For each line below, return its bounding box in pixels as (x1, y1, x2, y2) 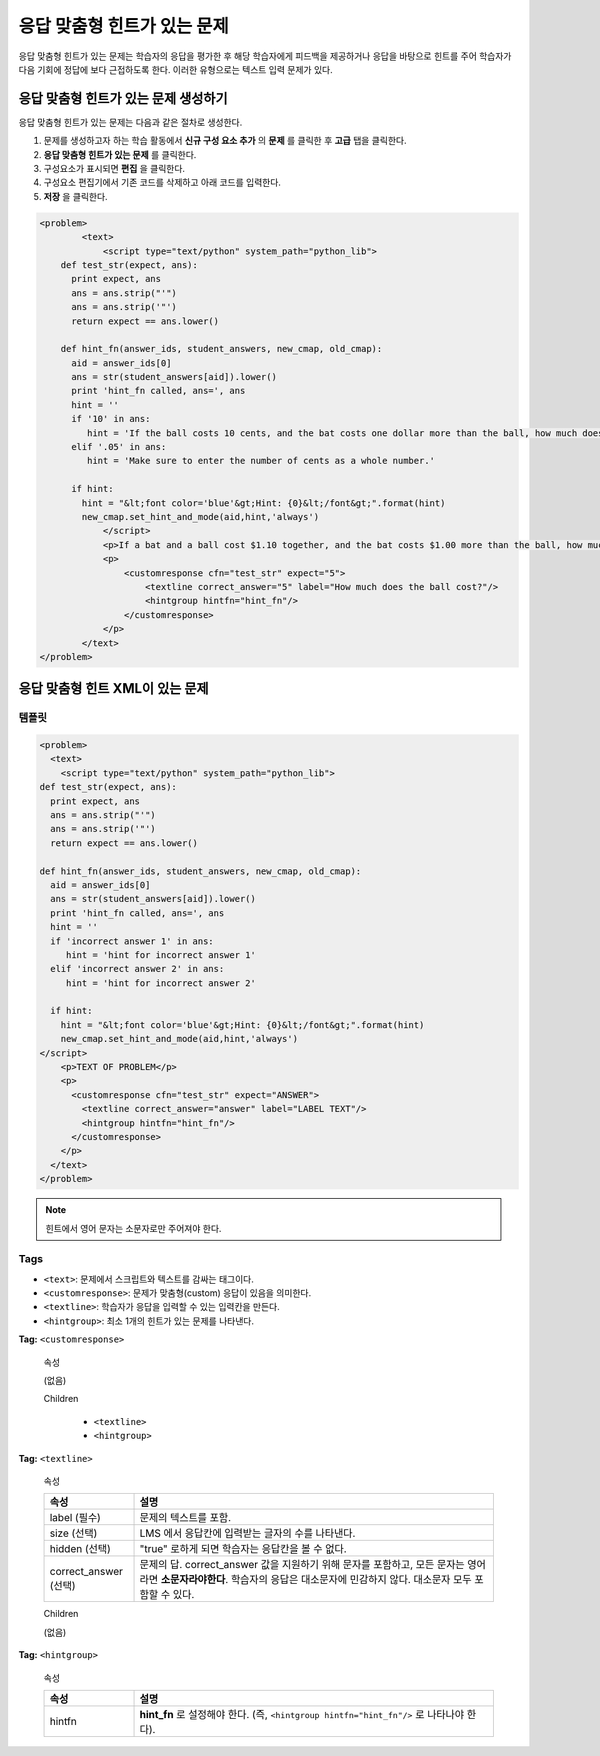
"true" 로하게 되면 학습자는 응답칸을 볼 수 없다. (139, 1542, 347, 1556)
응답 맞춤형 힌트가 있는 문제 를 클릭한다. (43, 148, 197, 160)
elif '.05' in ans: (71, 441, 167, 453)
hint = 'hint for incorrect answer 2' (65, 977, 257, 989)
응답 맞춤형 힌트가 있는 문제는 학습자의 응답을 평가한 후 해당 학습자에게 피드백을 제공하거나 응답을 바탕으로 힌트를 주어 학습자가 (18, 50, 512, 62)
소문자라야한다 (160, 1573, 226, 1587)
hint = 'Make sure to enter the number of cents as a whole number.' (86, 455, 435, 467)
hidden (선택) (49, 1542, 112, 1556)
